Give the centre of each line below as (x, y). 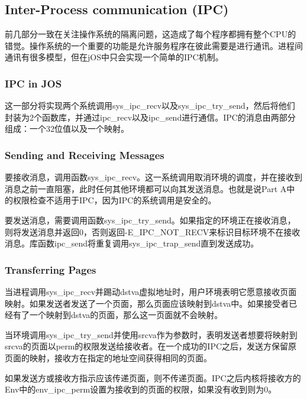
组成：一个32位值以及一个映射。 (67, 129)
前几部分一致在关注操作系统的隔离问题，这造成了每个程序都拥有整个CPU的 (151, 34)
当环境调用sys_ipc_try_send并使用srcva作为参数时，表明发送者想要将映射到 (151, 334)
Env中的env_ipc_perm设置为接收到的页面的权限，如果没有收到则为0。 (141, 389)
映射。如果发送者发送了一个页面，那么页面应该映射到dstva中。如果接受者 (147, 303)
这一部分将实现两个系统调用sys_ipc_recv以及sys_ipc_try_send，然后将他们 (150, 106)
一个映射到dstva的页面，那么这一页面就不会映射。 (126, 315)
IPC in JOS (33, 83)
